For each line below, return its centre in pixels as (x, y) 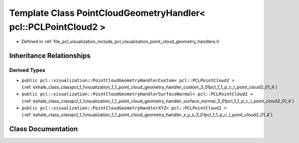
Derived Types (27, 71)
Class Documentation (44, 129)
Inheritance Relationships (50, 56)
